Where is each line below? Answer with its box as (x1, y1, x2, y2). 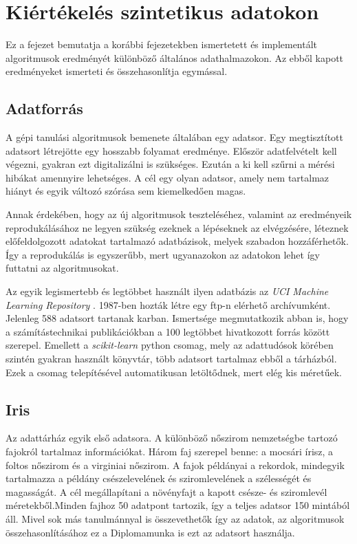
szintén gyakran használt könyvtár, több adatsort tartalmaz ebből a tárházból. (6, 351, 337, 366)
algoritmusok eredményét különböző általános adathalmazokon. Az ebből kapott (6, 50, 344, 65)
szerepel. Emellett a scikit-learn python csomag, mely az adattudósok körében (6, 338, 334, 352)
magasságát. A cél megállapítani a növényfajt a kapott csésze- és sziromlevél (6, 484, 327, 499)
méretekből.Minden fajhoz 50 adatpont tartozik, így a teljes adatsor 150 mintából (6, 498, 350, 512)
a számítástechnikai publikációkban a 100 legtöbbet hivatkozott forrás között (6, 324, 330, 338)
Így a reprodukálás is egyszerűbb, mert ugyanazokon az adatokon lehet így (6, 247, 320, 261)
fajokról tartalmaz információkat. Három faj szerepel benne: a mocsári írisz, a (6, 444, 334, 458)
